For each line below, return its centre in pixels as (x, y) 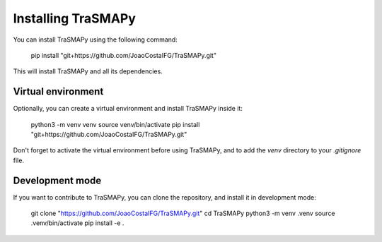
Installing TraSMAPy (74, 18)
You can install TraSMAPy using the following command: (95, 40)
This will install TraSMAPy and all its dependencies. (88, 71)
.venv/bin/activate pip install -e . (77, 223)
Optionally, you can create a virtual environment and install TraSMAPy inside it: (128, 109)
